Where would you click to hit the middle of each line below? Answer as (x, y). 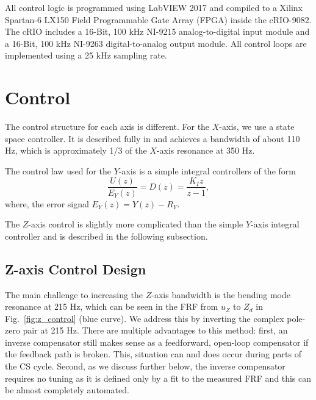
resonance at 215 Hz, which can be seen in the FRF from (112, 306)
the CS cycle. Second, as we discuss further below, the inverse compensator (145, 366)
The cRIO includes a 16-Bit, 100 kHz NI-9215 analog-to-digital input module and (157, 31)
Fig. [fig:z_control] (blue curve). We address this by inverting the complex (145, 318)
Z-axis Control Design (76, 269)
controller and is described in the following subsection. (106, 236)
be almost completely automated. (67, 390)
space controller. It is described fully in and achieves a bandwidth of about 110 (153, 138)
